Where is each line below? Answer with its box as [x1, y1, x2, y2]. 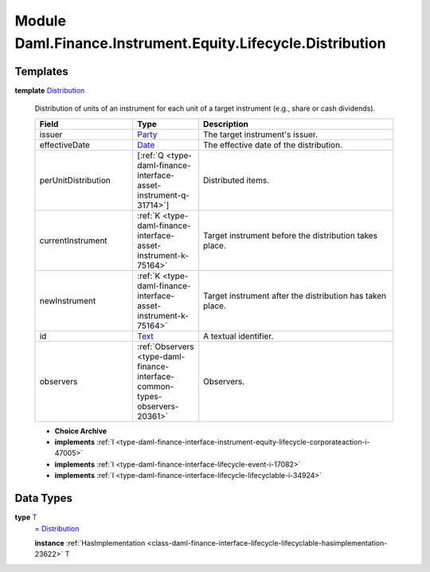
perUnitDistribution [39, 174, 111, 186]
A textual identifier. [203, 331, 274, 342]
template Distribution [14, 85, 85, 95]
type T [14, 512, 37, 522]
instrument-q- [136, 190, 190, 201]
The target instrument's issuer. [203, 128, 319, 139]
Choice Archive [54, 426, 107, 436]
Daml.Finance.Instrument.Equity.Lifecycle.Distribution [14, 34, 386, 52]
